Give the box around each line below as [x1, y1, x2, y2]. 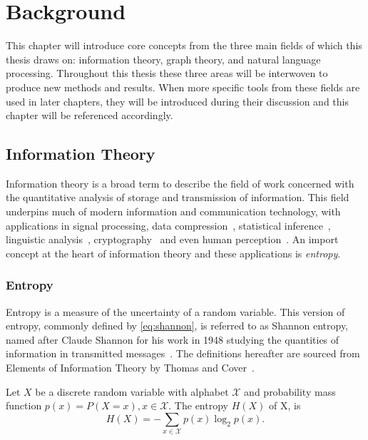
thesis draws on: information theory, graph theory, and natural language [6, 51, 321, 66]
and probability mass [244, 384, 336, 399]
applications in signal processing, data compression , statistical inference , [6, 218, 331, 232]
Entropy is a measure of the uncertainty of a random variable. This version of [6, 304, 345, 319]
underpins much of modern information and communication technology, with [6, 204, 341, 219]
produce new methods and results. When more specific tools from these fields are [6, 79, 360, 94]
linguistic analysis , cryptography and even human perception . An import [6, 232, 339, 247]
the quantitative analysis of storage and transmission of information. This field [6, 190, 349, 205]
